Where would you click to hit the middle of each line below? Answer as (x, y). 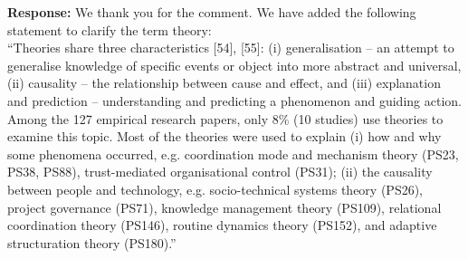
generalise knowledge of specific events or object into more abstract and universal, (234, 65)
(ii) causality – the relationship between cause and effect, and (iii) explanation (224, 83)
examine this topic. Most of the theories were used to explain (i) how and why (224, 136)
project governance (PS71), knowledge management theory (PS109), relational (224, 207)
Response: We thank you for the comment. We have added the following (212, 12)
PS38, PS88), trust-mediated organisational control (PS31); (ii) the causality (220, 172)
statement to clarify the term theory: (110, 29)
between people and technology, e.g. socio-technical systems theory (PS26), (215, 189)
